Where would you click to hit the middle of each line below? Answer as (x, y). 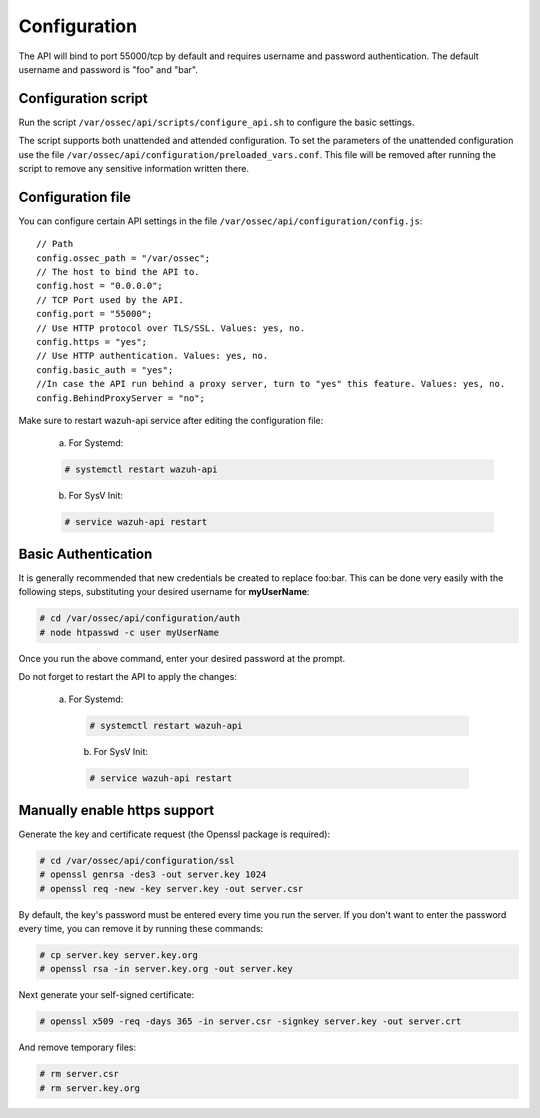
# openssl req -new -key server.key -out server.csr (171, 888)
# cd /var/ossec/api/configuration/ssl (137, 860)
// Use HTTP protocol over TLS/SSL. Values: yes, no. (170, 328)
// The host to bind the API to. (118, 272)
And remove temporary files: (77, 1047)
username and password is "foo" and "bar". (108, 69)
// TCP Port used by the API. (110, 299)
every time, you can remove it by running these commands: (141, 928)
